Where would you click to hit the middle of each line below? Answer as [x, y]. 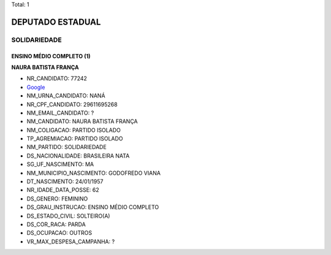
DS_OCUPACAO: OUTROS [59, 233]
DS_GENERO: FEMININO [57, 199]
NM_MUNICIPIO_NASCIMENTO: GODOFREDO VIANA [93, 173]
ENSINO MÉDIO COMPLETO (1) [51, 56]
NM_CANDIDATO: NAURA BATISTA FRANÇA [82, 121]
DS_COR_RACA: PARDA [56, 224]
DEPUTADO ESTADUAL [56, 22]
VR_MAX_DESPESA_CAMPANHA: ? [71, 242]
